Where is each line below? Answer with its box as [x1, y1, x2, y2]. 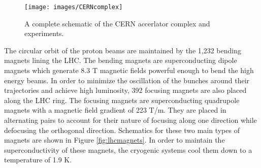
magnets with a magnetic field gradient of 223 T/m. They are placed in [4, 105, 226, 115]
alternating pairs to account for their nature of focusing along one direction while [4, 115, 257, 125]
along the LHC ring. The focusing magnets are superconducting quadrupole [4, 94, 240, 105]
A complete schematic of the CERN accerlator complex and [24, 18, 210, 28]
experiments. [24, 28, 64, 39]
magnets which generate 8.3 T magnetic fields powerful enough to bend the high [4, 65, 254, 76]
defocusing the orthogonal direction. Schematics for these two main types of [4, 124, 240, 135]
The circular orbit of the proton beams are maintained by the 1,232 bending [4, 45, 241, 55]
